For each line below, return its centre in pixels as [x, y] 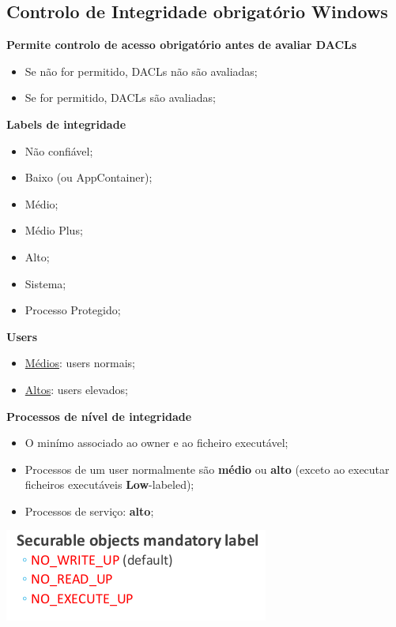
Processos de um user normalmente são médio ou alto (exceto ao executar [207, 469]
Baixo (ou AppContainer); [89, 177]
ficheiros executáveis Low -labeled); [109, 484]
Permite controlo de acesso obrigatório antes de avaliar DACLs [182, 45]
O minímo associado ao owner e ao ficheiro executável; [157, 443]
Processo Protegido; [73, 310]
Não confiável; [59, 150]
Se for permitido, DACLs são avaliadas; [120, 98]
